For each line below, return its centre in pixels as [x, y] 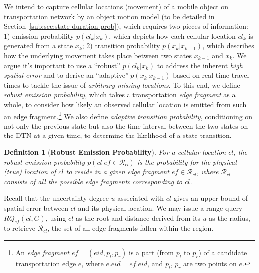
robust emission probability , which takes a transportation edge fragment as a [120, 94]
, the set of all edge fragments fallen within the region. [130, 228]
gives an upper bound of [210, 198]
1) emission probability [39, 36]
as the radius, [229, 217]
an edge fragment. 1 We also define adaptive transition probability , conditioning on [128, 115]
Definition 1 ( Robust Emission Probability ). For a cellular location [115, 152]
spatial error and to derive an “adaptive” [66, 75]
